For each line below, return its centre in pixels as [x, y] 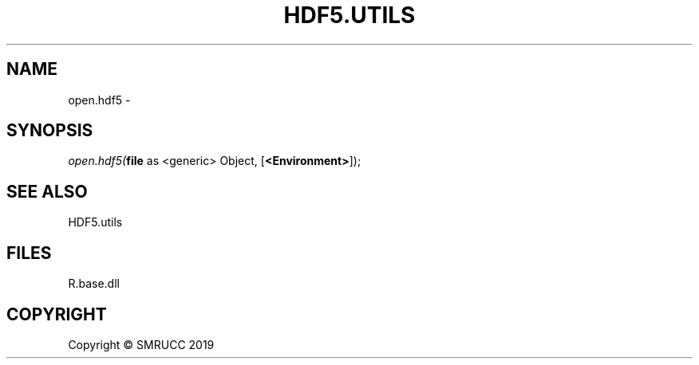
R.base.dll [94, 284]
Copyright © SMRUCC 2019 [141, 344]
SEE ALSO [47, 191]
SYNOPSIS [50, 131]
